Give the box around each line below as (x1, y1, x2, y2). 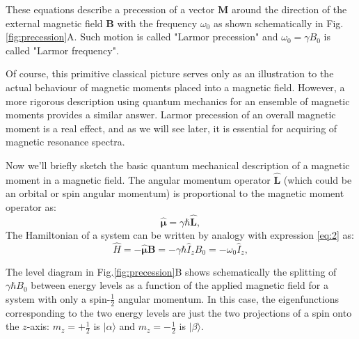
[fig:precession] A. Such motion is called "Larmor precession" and (6, 29, 278, 44)
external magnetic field (6, 15, 103, 30)
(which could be (283, 172, 352, 187)
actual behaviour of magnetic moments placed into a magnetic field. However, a (6, 79, 345, 94)
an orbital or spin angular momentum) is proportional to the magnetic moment (6, 186, 344, 200)
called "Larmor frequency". (6, 42, 119, 57)
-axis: (26, 319, 49, 333)
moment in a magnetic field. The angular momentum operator (6, 172, 271, 187)
